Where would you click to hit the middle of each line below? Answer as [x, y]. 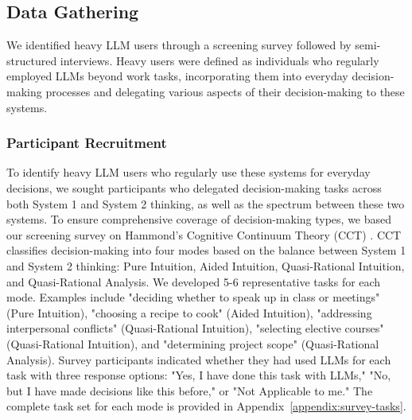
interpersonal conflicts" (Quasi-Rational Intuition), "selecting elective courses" [195, 328]
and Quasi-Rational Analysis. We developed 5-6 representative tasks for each [194, 281]
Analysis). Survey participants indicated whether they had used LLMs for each [199, 359]
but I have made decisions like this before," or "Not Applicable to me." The [190, 390]
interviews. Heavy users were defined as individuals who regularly [220, 60]
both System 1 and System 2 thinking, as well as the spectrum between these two [206, 203]
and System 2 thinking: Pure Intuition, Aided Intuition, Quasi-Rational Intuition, [206, 265]
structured [32, 60]
